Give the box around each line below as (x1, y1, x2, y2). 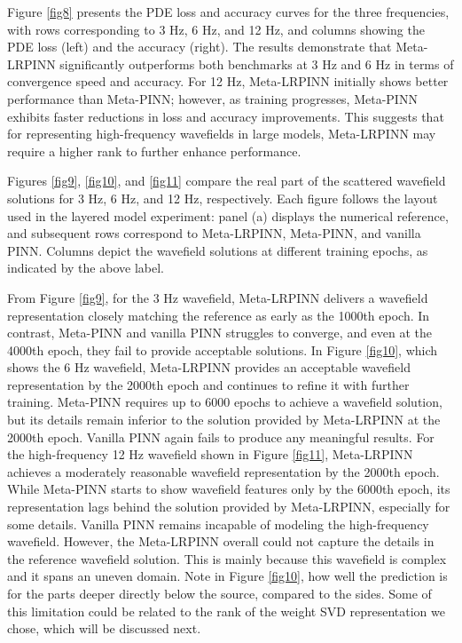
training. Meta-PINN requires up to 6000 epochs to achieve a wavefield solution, (7, 393, 442, 411)
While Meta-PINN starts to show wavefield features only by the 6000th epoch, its (7, 480, 450, 498)
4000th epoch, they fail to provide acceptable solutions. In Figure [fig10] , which (7, 340, 438, 359)
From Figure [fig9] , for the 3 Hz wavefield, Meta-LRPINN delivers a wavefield (7, 288, 428, 306)
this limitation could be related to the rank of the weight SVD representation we (7, 601, 446, 620)
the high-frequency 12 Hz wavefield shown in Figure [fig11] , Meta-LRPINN (7, 445, 413, 464)
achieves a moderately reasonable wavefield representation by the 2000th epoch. (7, 462, 440, 480)
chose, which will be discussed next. (7, 619, 201, 638)
